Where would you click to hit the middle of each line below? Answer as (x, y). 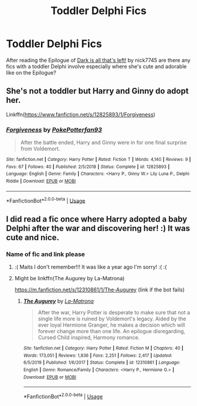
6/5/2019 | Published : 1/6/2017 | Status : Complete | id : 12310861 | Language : (102, 363)
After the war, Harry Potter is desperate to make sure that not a (114, 313)
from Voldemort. (40, 149)
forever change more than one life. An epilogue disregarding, (112, 331)
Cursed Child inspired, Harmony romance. (89, 338)
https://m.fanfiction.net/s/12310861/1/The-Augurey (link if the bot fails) (99, 290)
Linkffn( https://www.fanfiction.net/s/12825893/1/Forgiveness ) (81, 114)
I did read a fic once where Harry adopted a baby (97, 219)
